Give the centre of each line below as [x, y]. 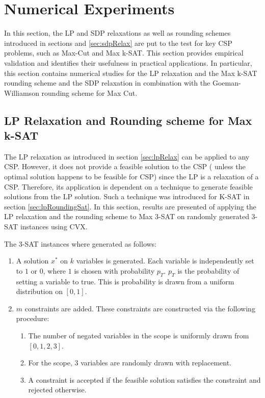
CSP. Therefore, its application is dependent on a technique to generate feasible [128, 186]
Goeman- [227, 83]
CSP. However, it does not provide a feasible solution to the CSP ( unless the [125, 166]
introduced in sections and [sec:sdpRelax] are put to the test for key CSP [118, 43]
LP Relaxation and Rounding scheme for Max [128, 120]
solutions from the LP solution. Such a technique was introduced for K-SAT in [127, 196]
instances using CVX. [54, 227]
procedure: [33, 318]
